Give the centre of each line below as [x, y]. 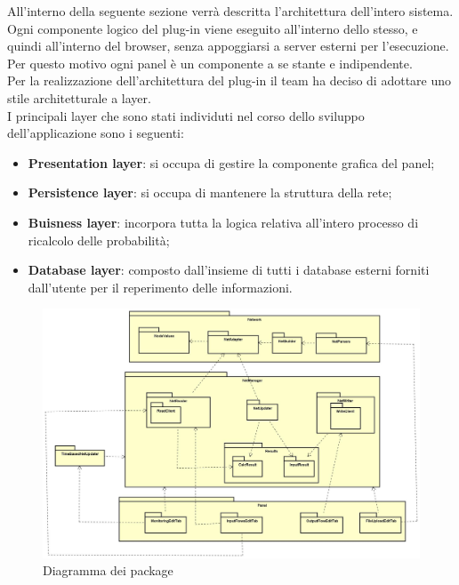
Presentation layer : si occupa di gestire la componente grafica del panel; [231, 162]
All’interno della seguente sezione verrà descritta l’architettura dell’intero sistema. [230, 11]
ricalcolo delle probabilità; [99, 240]
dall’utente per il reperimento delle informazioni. [160, 287]
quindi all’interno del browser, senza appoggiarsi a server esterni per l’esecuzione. [228, 46]
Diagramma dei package [108, 570]
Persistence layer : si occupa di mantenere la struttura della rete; [210, 192]
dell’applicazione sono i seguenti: [96, 133]
